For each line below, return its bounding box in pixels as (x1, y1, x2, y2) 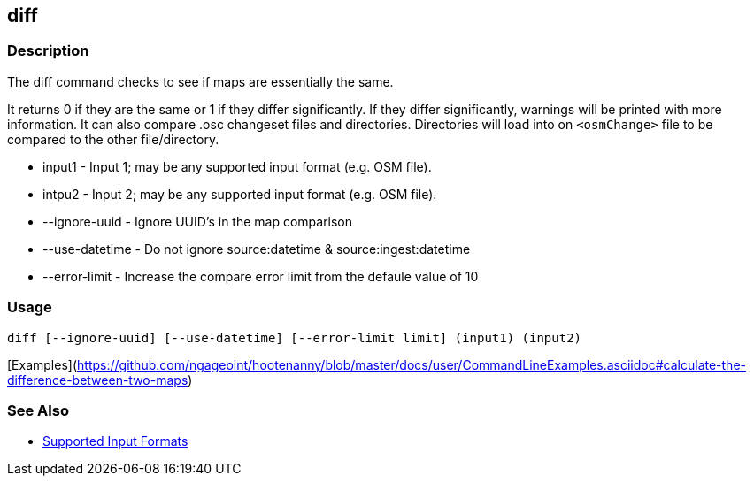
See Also (7, 401, 69, 419)
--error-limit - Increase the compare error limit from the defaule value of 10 (42, 268, 479, 284)
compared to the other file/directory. (7, 131, 219, 147)
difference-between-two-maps (7, 372, 188, 387)
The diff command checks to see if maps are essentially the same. (7, 73, 394, 89)
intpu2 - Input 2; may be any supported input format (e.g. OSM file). (42, 186, 437, 202)
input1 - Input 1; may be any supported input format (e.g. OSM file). (42, 158, 432, 174)
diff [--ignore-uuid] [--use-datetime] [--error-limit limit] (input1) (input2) (7, 330, 582, 345)
